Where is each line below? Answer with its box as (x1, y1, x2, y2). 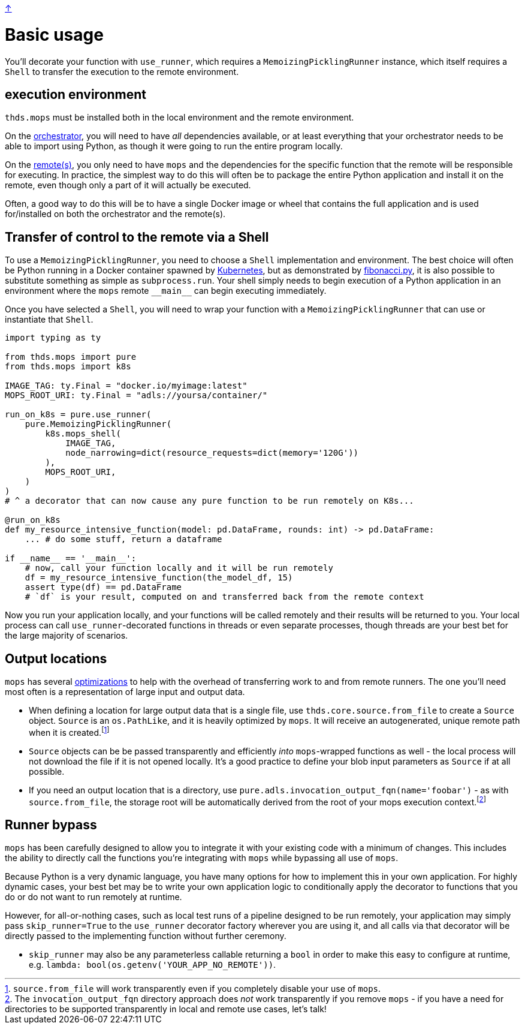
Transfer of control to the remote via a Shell (5, 229, 269, 245)
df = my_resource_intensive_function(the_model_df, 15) (25, 573, 293, 583)
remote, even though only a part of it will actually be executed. (5, 180, 251, 191)
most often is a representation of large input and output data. (5, 687, 245, 697)
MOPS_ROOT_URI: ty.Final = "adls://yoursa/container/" (5, 390, 268, 401)
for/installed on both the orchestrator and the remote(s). (5, 209, 226, 219)
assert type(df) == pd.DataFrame (25, 582, 182, 592)
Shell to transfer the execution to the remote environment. (5, 66, 239, 77)
